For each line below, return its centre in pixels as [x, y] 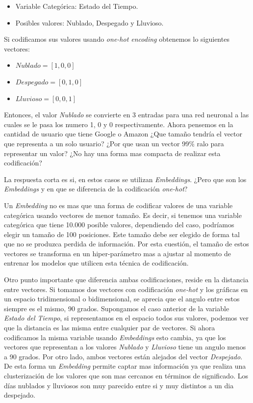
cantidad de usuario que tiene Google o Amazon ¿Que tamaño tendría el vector [123, 134]
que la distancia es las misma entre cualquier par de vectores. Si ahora [110, 328]
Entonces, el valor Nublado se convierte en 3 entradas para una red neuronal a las [126, 115]
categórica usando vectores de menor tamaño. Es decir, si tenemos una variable [123, 215]
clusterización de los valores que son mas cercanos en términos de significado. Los [126, 376]
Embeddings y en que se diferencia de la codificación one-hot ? [96, 189]
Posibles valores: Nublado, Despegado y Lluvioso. [89, 22]
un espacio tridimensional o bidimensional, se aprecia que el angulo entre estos [122, 299]
